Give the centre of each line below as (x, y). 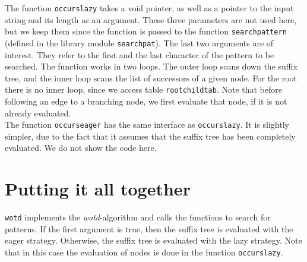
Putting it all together (98, 189)
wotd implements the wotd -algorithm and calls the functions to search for (138, 217)
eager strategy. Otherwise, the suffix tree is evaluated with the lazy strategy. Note (153, 240)
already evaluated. (38, 113)
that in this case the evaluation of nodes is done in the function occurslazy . (144, 252)
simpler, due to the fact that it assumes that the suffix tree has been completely (150, 136)
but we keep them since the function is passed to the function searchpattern (146, 31)
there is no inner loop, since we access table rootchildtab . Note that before (144, 89)
